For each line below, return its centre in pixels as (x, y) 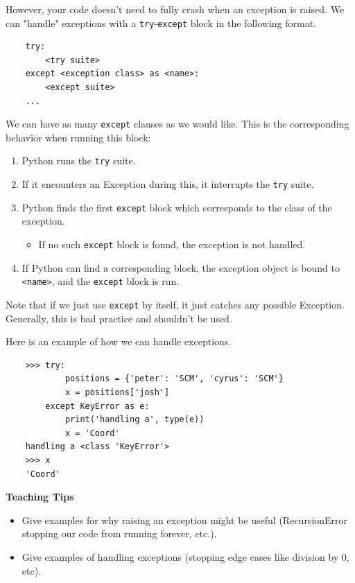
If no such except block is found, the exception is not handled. (172, 244)
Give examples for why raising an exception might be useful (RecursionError (185, 520)
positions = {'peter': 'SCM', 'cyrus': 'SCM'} (174, 379)
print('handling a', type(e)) (135, 420)
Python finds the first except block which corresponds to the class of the (177, 207)
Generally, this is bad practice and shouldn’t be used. (119, 318)
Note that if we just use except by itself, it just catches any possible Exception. (175, 304)
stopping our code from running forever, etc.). (119, 533)
